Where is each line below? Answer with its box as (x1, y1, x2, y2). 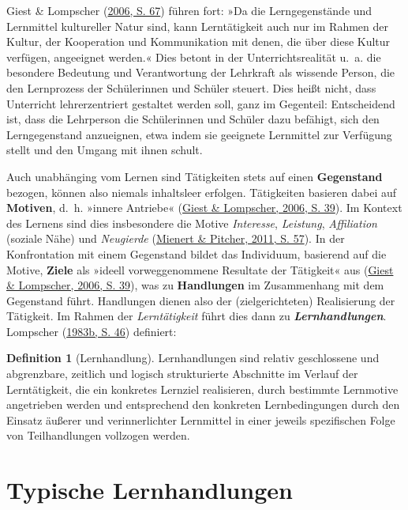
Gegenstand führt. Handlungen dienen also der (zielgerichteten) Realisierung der (6, 292, 395, 308)
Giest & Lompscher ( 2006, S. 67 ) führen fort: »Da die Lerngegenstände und (6, 2, 372, 18)
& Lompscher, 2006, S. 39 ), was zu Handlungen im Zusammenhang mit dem (6, 277, 384, 293)
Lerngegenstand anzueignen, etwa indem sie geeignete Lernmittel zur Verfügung (6, 126, 392, 142)
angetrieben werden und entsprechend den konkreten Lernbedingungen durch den (6, 396, 400, 413)
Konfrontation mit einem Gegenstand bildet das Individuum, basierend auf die (6, 245, 387, 262)
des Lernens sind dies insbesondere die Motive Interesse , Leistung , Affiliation (6, 214, 377, 231)
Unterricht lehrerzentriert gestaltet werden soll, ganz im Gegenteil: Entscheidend (6, 95, 395, 111)
